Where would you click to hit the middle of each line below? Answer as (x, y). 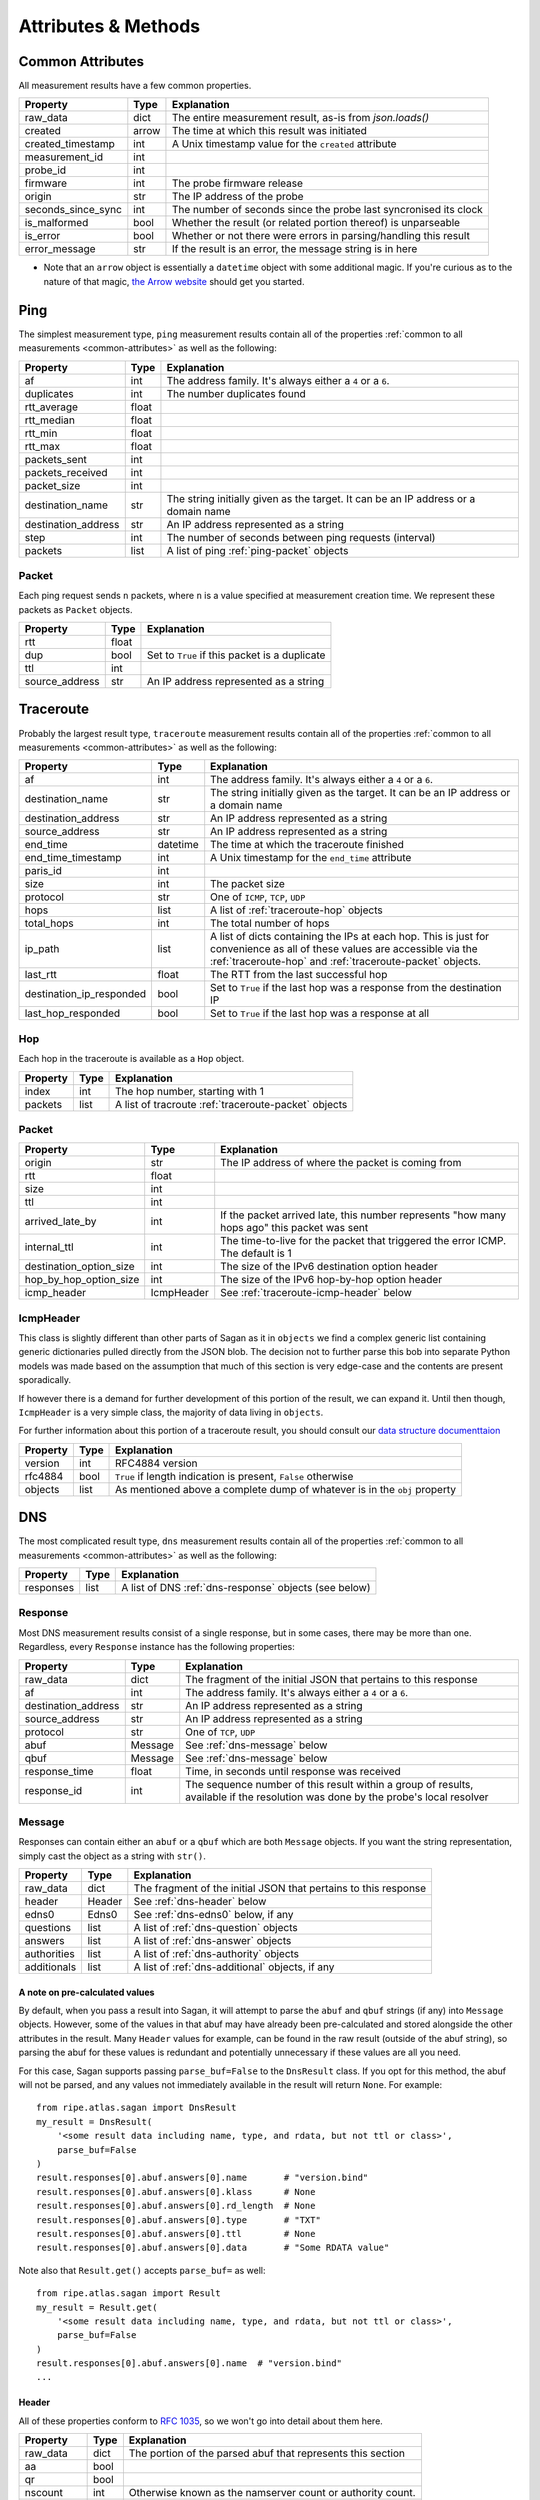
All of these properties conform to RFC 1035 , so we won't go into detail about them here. (201, 2421)
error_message (60, 249)
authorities (49, 1954)
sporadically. (45, 1380)
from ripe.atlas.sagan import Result (129, 2293)
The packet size (247, 884)
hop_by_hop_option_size (82, 1280)
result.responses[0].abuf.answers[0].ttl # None (176, 2233)
